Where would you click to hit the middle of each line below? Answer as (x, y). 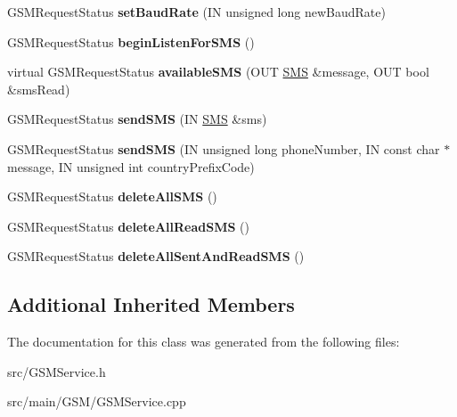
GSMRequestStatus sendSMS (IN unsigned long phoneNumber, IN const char (224, 148)
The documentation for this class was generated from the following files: (204, 342)
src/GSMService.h (57, 371)
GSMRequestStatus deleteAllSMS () (112, 196)
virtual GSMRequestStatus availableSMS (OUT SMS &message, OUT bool (218, 72)
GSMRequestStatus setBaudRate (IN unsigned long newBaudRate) (196, 12)
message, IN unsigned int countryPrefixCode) (131, 166)
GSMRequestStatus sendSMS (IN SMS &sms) (137, 119)
